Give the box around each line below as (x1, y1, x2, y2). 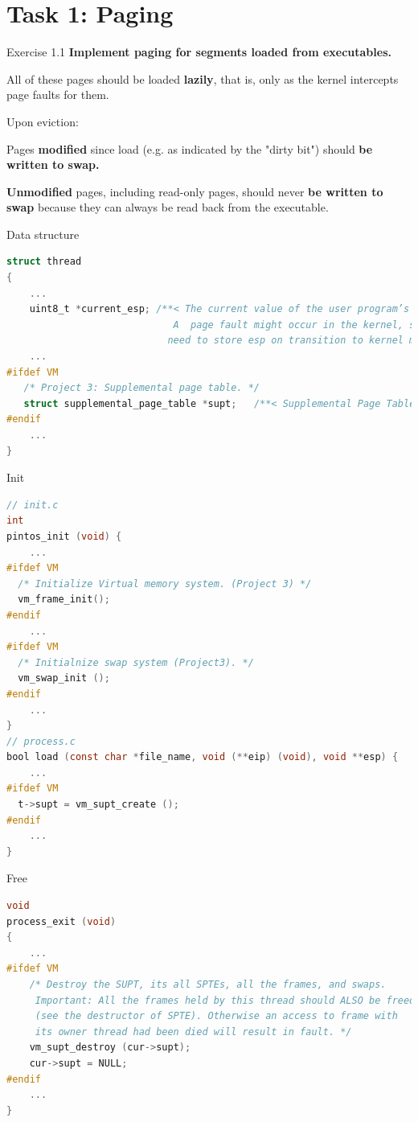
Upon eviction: (6, 113, 79, 129)
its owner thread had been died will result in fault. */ (35, 1025, 352, 1038)
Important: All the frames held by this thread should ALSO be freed (35, 994, 416, 1006)
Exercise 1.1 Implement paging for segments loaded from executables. (6, 43, 391, 60)
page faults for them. (6, 86, 109, 103)
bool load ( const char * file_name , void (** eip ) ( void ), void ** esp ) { (6, 751, 399, 763)
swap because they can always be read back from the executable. (6, 199, 329, 216)
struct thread (6, 256, 82, 268)
